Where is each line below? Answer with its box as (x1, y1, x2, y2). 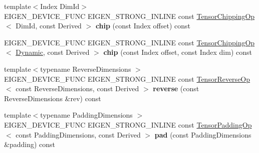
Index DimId (40, 1, 80, 11)
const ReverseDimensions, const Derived (16, 83, 139, 94)
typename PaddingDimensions (40, 110, 133, 120)
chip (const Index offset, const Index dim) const (103, 47, 252, 57)
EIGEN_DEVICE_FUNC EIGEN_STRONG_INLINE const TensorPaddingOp (4, 119, 252, 130)
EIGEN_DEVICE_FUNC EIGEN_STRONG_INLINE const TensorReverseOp (4, 73, 250, 84)
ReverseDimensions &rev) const (4, 93, 101, 103)
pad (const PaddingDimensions (154, 129, 251, 140)
